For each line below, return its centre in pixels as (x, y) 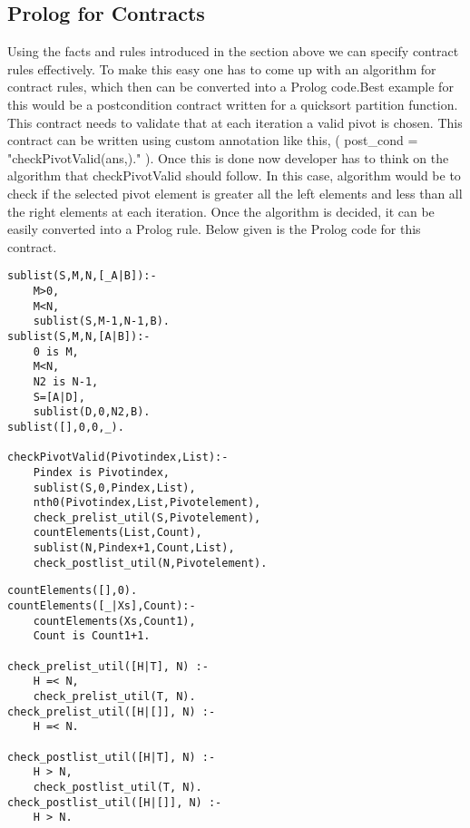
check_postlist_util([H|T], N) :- (112, 757)
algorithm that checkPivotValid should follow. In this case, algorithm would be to (234, 175)
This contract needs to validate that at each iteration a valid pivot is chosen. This (235, 122)
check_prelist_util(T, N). (114, 697)
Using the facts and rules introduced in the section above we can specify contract (233, 51)
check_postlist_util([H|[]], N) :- (115, 802)
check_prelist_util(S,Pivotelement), (147, 517)
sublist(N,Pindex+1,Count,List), (134, 548)
